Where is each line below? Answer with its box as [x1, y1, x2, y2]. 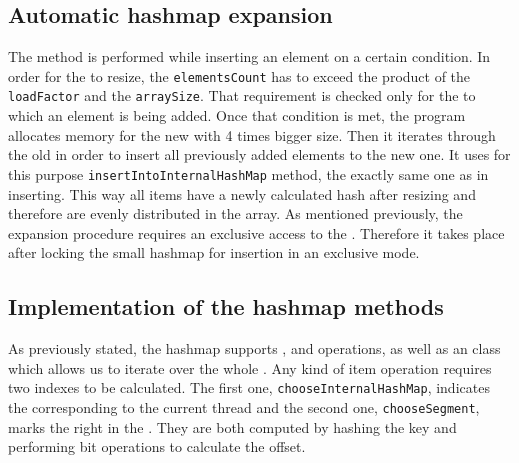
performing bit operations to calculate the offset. [8, 436, 306, 457]
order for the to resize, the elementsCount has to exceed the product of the [8, 65, 471, 86]
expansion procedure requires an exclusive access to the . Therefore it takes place [8, 222, 505, 243]
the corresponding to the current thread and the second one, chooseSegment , [8, 396, 480, 417]
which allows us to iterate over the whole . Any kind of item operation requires [8, 357, 492, 378]
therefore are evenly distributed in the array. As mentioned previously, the [8, 203, 463, 224]
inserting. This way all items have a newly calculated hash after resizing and [8, 183, 476, 204]
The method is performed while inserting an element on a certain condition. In [8, 46, 491, 67]
